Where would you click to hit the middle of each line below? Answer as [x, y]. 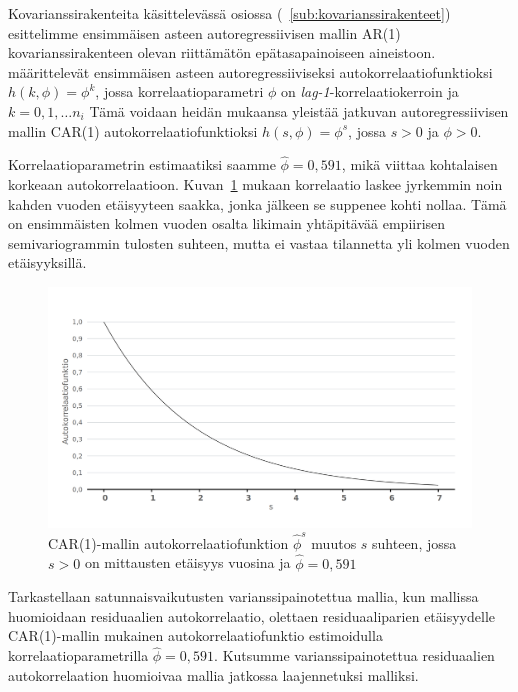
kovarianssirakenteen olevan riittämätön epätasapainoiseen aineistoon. [222, 52]
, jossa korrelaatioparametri [179, 91]
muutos [334, 542]
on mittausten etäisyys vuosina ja [187, 562]
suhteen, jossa [414, 542]
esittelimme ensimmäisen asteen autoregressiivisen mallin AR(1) [204, 32]
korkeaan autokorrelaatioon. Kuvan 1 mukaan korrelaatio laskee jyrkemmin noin [255, 183]
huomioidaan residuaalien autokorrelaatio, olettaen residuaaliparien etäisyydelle [251, 615]
